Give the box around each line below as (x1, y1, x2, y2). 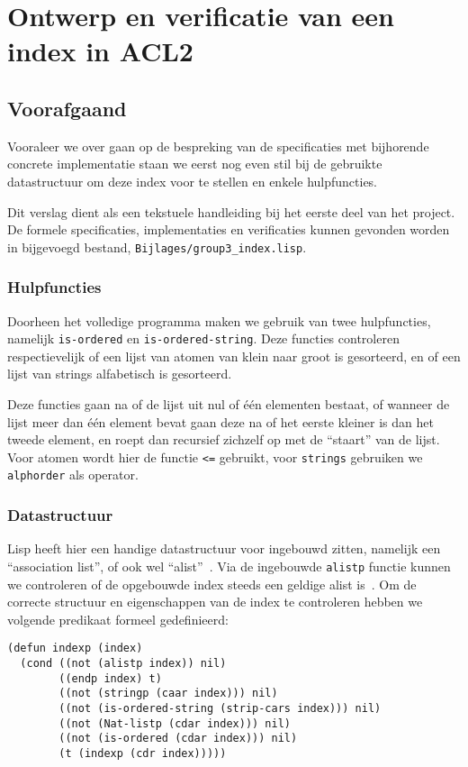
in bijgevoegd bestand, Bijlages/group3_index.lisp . (7, 237, 307, 256)
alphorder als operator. (7, 465, 139, 484)
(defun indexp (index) (7, 642, 143, 655)
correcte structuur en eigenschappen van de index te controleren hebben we (7, 592, 423, 611)
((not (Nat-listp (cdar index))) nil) (58, 717, 291, 730)
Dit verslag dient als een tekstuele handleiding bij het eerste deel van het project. (7, 202, 455, 221)
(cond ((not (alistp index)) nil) (20, 657, 227, 671)
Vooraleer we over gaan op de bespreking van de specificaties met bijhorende (7, 136, 429, 155)
